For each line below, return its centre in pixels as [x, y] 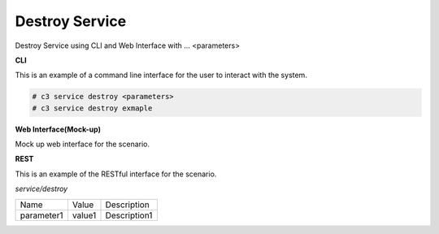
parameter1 [41, 215]
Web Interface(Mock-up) [58, 129]
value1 [84, 215]
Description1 [129, 215]
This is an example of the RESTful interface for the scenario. [116, 174]
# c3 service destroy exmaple [92, 108]
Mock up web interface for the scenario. [83, 144]
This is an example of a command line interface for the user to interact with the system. [161, 75]
